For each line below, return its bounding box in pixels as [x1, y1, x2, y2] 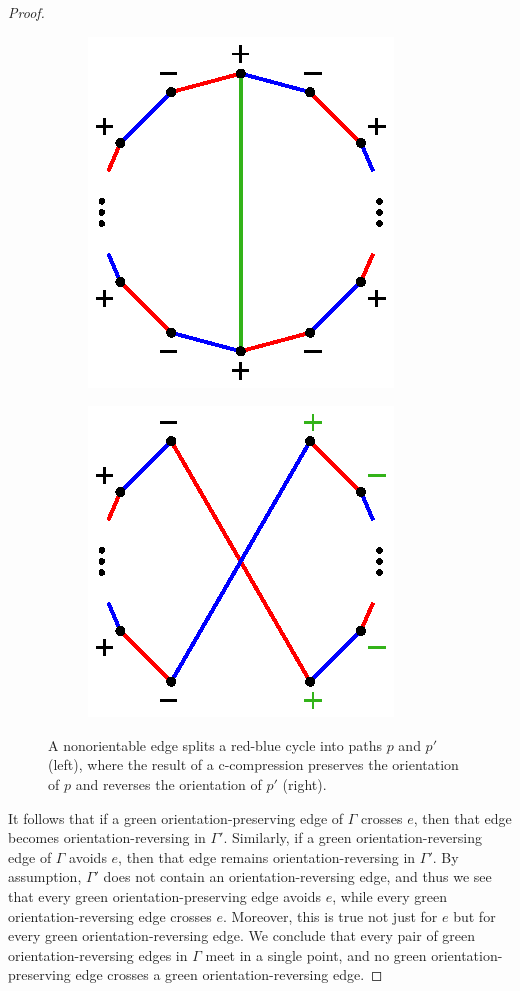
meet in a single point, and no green [205, 944, 427, 965]
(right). [282, 773, 327, 794]
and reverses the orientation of [75, 773, 262, 794]
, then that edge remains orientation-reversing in [118, 846, 416, 867]
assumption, [8, 866, 82, 887]
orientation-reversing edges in [8, 944, 188, 965]
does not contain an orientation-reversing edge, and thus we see [103, 866, 492, 887]
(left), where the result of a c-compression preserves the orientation [48, 754, 459, 775]
